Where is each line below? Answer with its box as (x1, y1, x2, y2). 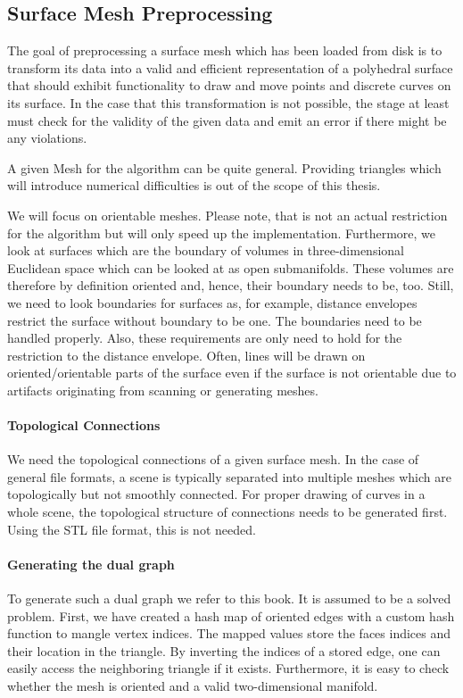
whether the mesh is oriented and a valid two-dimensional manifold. (7, 677, 378, 695)
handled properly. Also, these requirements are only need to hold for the (7, 328, 402, 347)
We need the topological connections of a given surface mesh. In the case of (7, 450, 419, 469)
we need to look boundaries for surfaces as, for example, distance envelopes (7, 293, 418, 312)
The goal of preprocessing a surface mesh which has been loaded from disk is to (7, 41, 442, 60)
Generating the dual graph (7, 554, 175, 573)
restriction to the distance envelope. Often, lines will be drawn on (7, 345, 366, 364)
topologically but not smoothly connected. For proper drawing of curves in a (7, 485, 426, 503)
